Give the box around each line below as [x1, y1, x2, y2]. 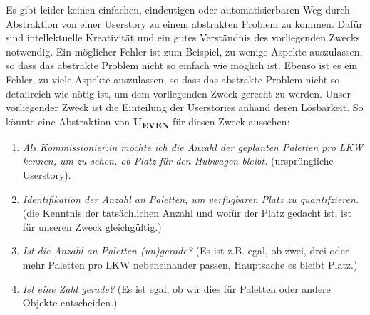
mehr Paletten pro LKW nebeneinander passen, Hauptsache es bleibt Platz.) [22, 257, 358, 272]
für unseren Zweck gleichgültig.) [22, 219, 162, 234]
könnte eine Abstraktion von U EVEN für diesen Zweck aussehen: [6, 113, 290, 130]
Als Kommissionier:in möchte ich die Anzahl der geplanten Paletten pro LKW [22, 139, 364, 154]
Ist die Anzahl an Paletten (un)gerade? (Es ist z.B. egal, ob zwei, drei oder [22, 243, 349, 258]
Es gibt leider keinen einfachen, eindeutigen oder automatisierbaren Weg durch [6, 2, 350, 16]
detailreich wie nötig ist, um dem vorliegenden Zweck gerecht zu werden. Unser [6, 86, 351, 100]
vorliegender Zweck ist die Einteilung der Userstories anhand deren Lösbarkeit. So [6, 100, 364, 115]
